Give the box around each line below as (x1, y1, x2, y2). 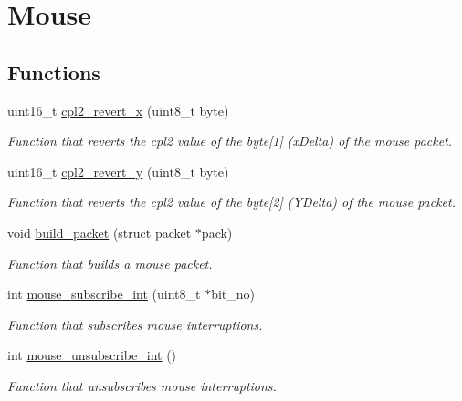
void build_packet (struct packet (7, 222, 192, 242)
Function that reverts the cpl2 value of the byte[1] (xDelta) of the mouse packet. (7, 131, 453, 150)
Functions (7, 57, 100, 86)
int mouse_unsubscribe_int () (7, 345, 177, 365)
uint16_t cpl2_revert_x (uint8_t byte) (7, 100, 229, 119)
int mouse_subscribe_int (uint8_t (7, 284, 201, 303)
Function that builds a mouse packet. (7, 253, 213, 272)
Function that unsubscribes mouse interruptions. (7, 375, 277, 395)
